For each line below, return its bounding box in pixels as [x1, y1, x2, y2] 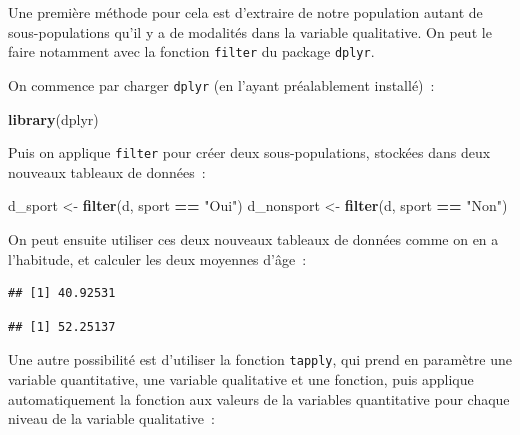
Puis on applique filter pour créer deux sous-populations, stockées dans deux [8, 142, 491, 163]
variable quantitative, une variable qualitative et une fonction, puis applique [8, 368, 474, 389]
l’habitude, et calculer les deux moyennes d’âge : [8, 248, 307, 269]
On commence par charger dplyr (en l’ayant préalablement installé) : [8, 74, 435, 95]
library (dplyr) [8, 108, 99, 129]
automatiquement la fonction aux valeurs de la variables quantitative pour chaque [8, 388, 510, 409]
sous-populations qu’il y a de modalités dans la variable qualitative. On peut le [8, 21, 492, 42]
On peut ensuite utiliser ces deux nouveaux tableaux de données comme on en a [8, 228, 499, 249]
